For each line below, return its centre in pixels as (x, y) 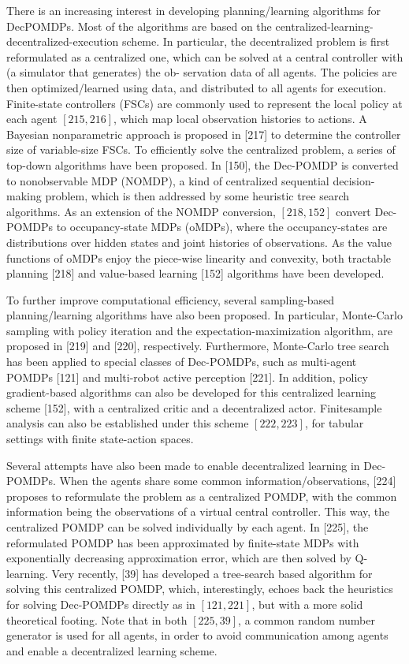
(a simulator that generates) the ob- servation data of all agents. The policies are (202, 72)
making (24, 196)
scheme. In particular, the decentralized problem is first (256, 41)
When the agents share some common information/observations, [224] (228, 481)
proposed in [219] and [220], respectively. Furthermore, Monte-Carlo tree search (198, 346)
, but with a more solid (307, 604)
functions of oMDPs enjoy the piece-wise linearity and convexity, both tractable (199, 257)
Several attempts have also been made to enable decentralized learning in (183, 465)
